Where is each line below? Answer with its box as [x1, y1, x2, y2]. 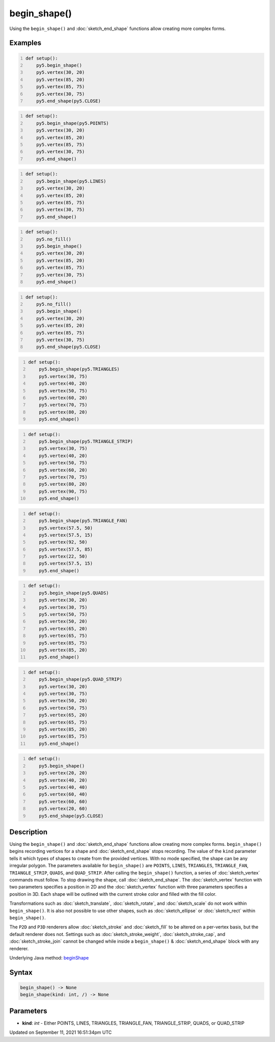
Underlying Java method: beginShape [9, 954, 89, 960]
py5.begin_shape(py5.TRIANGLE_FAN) [39, 518, 128, 524]
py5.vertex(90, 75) [39, 488, 88, 494]
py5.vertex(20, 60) [39, 806, 88, 812]
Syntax [9, 968, 33, 977]
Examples [9, 39, 42, 47]
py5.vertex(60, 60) [39, 798, 88, 805]
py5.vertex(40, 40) [39, 784, 88, 790]
